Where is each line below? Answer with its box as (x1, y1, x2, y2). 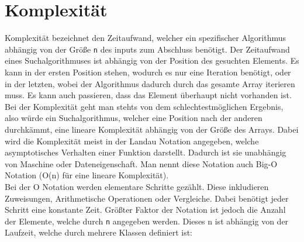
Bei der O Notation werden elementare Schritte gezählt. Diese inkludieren (5, 180, 269, 192)
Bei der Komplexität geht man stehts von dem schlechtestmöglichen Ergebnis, (5, 100, 284, 112)
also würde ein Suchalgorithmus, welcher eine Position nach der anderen (5, 112, 262, 124)
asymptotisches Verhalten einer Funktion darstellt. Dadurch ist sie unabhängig (5, 146, 286, 158)
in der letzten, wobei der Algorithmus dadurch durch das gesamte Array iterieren (5, 77, 295, 89)
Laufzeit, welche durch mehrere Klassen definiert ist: (5, 226, 193, 238)
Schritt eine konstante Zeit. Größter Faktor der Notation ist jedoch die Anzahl (5, 203, 286, 216)
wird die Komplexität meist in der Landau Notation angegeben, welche (5, 134, 259, 147)
